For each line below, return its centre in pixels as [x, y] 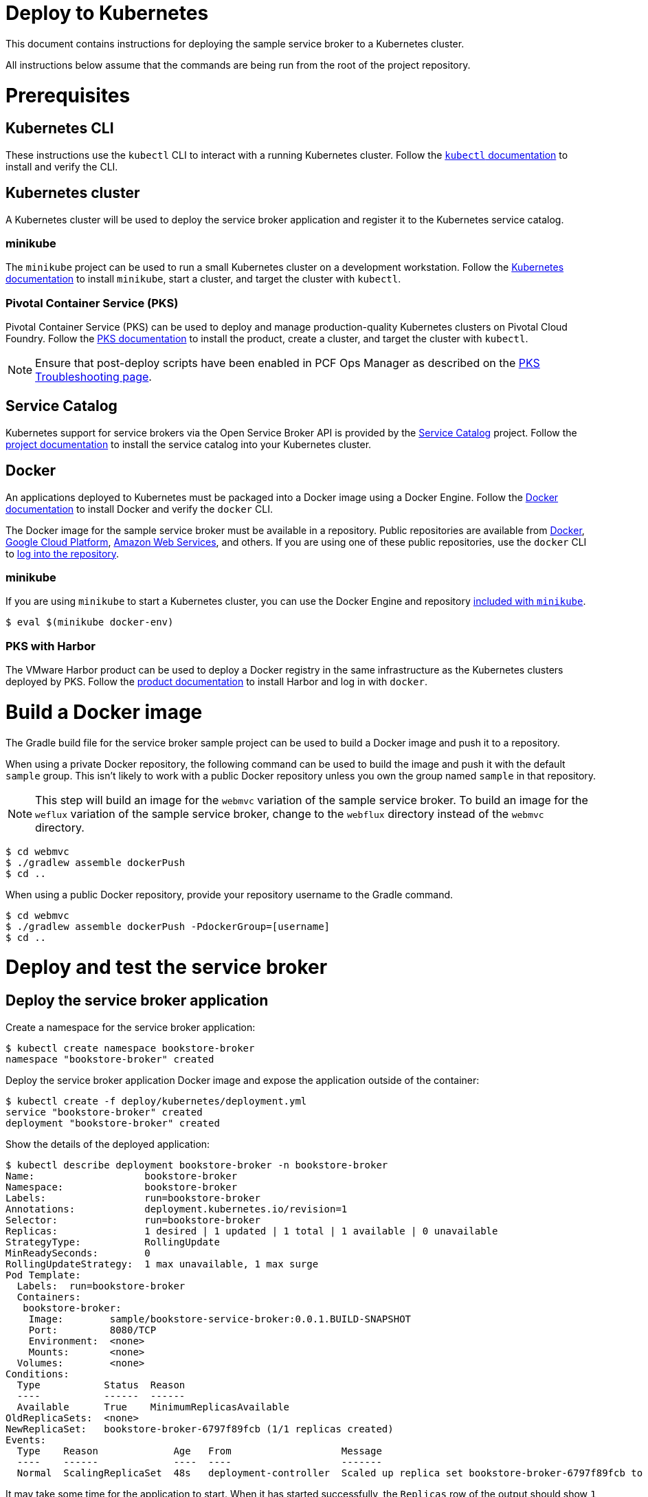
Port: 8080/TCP [92, 1330]
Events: [26, 1440]
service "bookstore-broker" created [104, 1112]
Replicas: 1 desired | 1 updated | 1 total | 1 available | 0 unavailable [252, 1231]
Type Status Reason [101, 1385]
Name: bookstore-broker [122, 1176]
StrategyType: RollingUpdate [113, 1242]
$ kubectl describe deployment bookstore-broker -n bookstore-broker [197, 1165]
